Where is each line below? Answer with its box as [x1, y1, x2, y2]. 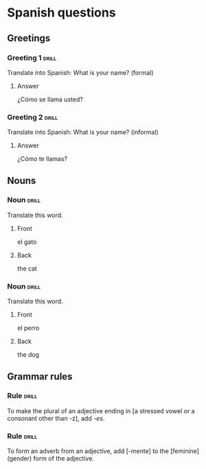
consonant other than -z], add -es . [7, 414, 105, 422]
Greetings [7, 32, 51, 44]
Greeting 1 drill [7, 53, 57, 63]
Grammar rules [7, 371, 73, 382]
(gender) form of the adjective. [7, 455, 95, 463]
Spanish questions [7, 5, 116, 21]
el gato [16, 238, 37, 246]
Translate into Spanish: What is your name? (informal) [7, 128, 159, 136]
